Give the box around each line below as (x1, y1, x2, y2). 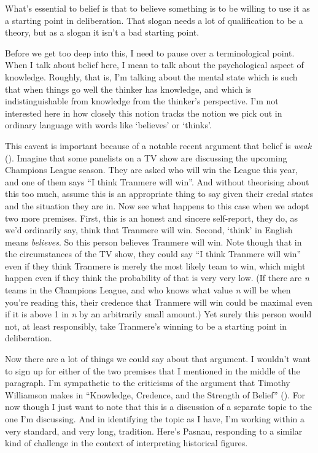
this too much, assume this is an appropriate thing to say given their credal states (5, 187, 314, 200)
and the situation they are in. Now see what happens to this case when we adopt (5, 199, 309, 212)
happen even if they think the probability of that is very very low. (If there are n (5, 271, 309, 284)
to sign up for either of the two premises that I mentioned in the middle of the (5, 364, 300, 377)
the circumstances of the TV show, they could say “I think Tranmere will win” (5, 247, 301, 260)
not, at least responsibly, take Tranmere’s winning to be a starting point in (5, 319, 287, 332)
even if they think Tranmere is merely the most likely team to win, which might (5, 259, 306, 272)
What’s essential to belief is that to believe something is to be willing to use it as (5, 2, 310, 14)
